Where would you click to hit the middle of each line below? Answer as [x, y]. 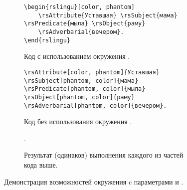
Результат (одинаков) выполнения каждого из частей [104, 155]
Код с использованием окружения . [77, 56]
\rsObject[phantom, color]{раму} [79, 97]
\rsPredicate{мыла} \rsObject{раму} [85, 24]
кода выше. [41, 164]
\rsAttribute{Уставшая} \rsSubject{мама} [108, 15]
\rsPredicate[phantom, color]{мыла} [85, 89]
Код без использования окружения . [78, 121]
